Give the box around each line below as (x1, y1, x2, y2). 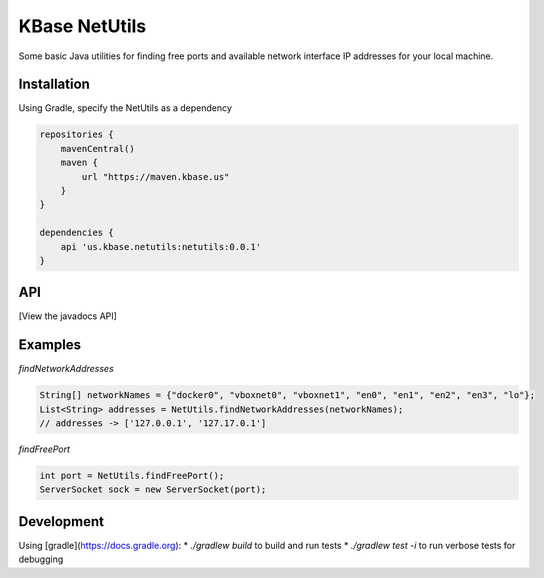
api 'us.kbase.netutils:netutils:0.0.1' (60, 241, 262, 252)
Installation (18, 76, 90, 93)
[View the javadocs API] (18, 310, 117, 322)
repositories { (39, 129, 114, 140)
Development (18, 513, 105, 530)
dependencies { (39, 227, 114, 239)
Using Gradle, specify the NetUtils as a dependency (18, 102, 232, 114)
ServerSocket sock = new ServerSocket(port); (39, 484, 267, 495)
